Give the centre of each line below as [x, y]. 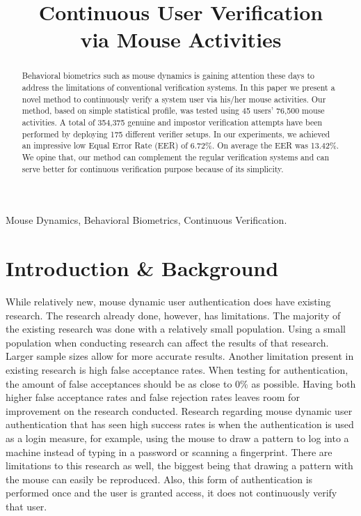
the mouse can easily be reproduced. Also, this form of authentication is [159, 479]
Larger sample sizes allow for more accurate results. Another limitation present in [180, 356]
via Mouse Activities [181, 39]
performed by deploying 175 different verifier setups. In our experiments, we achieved [176, 134]
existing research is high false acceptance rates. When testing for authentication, [177, 369]
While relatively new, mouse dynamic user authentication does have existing [168, 301]
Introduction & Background [142, 268]
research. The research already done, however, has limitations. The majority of [173, 315]
